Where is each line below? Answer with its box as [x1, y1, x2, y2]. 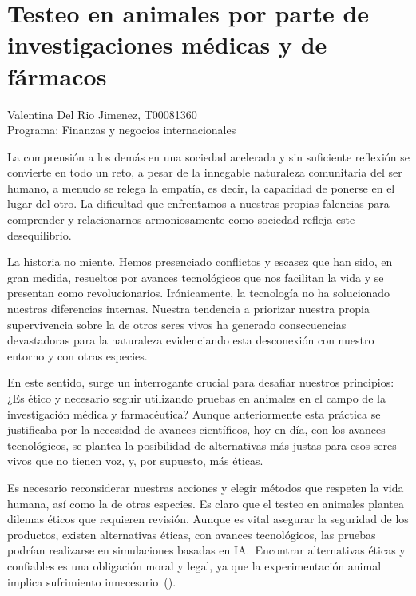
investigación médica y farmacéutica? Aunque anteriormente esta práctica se [7, 405, 381, 422]
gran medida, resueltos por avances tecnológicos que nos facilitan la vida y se [7, 268, 384, 285]
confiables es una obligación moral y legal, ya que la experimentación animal [7, 557, 382, 574]
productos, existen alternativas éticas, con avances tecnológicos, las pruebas [7, 526, 376, 542]
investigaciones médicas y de [7, 28, 327, 61]
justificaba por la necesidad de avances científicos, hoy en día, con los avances [7, 421, 386, 438]
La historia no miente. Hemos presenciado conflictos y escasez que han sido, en [7, 253, 393, 270]
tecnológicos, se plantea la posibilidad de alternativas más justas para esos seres [7, 436, 397, 453]
